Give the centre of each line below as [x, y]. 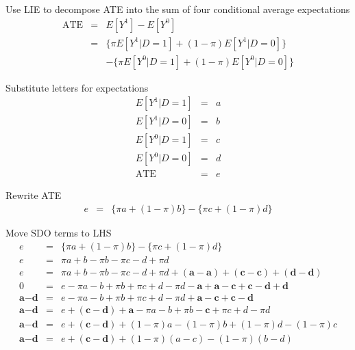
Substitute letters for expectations [77, 87]
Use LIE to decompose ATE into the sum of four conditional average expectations [178, 9]
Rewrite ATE [34, 195]
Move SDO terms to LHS [59, 233]
